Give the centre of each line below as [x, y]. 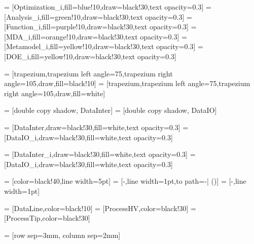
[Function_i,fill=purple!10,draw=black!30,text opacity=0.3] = [100, 27]
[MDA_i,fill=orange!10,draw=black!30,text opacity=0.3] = [96, 36]
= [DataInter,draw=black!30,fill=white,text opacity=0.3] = [96, 127]
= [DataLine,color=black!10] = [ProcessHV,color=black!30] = [100, 208]
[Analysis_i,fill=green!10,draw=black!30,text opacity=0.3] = [98, 16]
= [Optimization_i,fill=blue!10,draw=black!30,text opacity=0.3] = [108, 7]
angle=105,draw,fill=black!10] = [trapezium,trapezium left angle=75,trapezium [127, 83]
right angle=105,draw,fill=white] [55, 93]
